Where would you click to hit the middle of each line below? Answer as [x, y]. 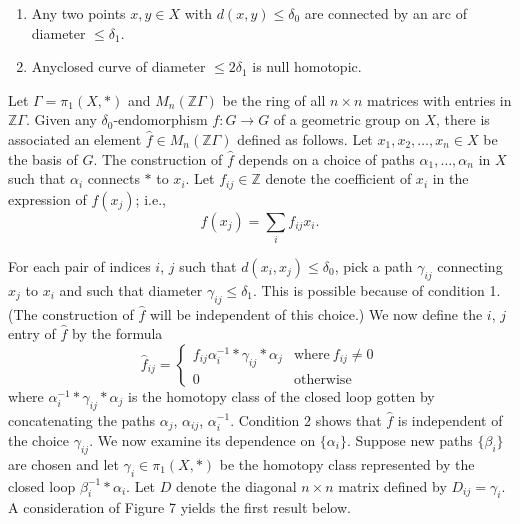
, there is [463, 119]
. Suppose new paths [410, 439]
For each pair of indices [79, 265]
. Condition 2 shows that [306, 419]
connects [113, 178]
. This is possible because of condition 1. [377, 289]
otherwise [322, 379]
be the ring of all [274, 99]
